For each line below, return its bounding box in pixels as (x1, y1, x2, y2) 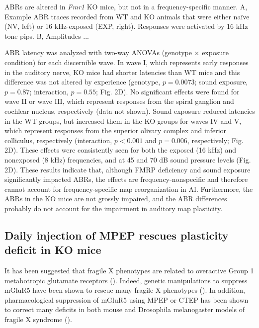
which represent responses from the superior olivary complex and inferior (4, 125, 227, 136)
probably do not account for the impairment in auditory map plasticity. (4, 203, 223, 213)
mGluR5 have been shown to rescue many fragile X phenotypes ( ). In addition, (4, 285, 246, 295)
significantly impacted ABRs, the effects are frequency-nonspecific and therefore (4, 174, 248, 184)
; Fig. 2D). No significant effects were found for (96, 86, 240, 96)
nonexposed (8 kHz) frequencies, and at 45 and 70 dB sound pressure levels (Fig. (4, 154, 251, 164)
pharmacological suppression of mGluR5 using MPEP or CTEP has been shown (4, 294, 249, 305)
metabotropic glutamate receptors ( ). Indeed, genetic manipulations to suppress (4, 275, 248, 285)
